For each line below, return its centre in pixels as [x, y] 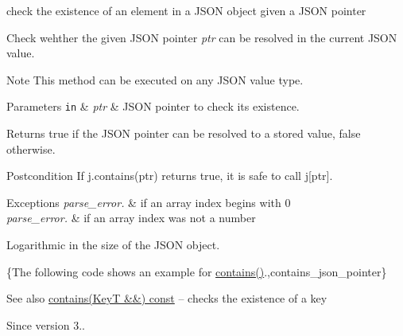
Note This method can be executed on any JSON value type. [155, 79]
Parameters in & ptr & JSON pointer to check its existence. [153, 106]
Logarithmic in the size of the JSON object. [113, 244]
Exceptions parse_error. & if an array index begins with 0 [149, 202]
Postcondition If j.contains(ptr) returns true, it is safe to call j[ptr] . [170, 176]
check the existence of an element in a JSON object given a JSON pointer [186, 10]
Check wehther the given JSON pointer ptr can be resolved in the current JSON [202, 37]
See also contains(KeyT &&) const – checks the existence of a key [167, 298]
